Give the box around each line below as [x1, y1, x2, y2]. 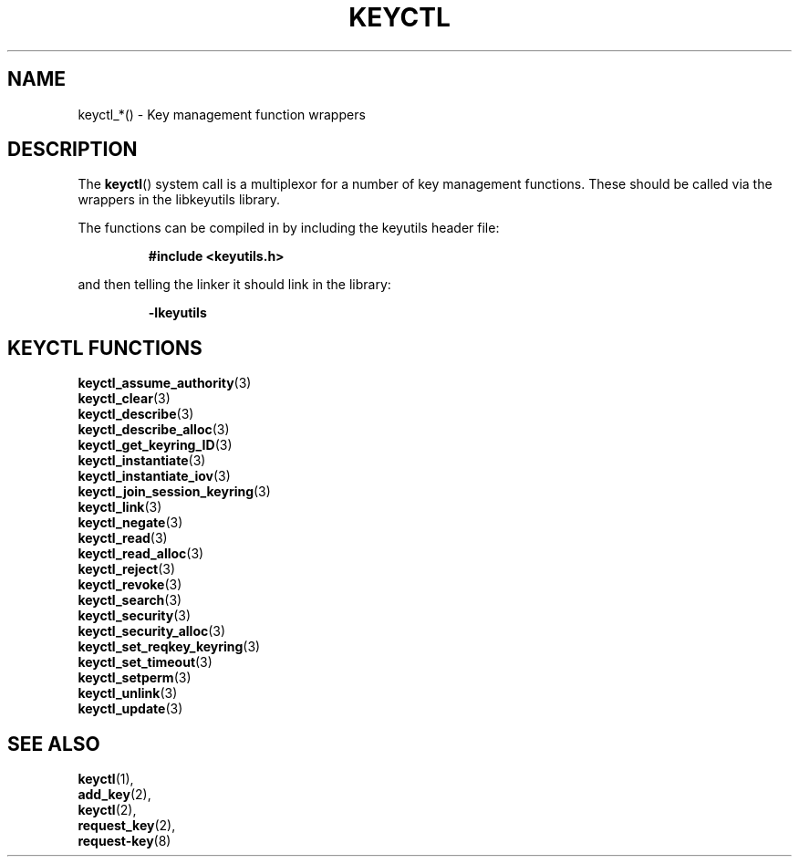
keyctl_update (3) [78, 701, 183, 717]
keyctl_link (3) [78, 499, 162, 515]
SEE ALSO [7, 732, 100, 755]
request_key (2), [78, 817, 176, 834]
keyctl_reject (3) [78, 561, 176, 578]
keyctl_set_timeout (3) [78, 654, 213, 671]
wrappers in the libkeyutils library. [78, 192, 281, 208]
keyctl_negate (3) [78, 515, 183, 531]
